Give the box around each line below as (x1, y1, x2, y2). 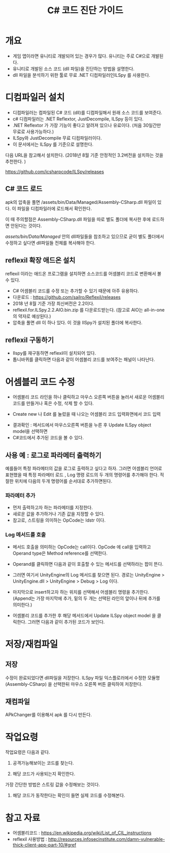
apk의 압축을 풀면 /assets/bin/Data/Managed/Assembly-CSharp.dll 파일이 (5, 199, 156, 205)
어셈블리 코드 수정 (5, 376, 75, 388)
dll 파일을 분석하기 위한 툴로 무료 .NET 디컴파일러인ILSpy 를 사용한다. (12, 72, 151, 78)
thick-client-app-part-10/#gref (12, 842, 77, 848)
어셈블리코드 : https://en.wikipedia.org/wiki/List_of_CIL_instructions (12, 830, 152, 836)
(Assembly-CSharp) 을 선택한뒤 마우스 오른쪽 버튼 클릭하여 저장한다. (5, 681, 143, 687)
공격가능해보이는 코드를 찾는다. (12, 760, 75, 766)
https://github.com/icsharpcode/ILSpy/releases (5, 168, 104, 174)
